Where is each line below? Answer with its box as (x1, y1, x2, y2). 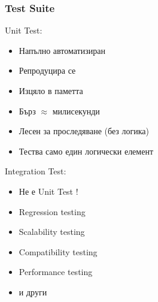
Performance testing (19, 265, 93, 278)
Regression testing (19, 205, 86, 218)
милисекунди (52, 104, 100, 117)
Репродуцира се (19, 64, 76, 77)
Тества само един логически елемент (19, 144, 154, 157)
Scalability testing (19, 225, 85, 238)
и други (19, 285, 47, 298)
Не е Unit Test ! (19, 185, 78, 197)
